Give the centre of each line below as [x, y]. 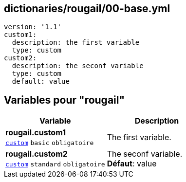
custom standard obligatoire [55, 164]
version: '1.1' [33, 27]
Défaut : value [132, 164]
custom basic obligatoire [50, 143]
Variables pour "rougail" [65, 100]
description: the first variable [76, 43]
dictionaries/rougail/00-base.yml [87, 9]
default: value [41, 82]
